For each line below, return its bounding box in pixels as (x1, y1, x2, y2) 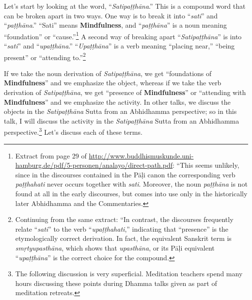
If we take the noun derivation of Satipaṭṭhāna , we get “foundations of (4, 68, 212, 78)
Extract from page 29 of (15, 150, 87, 160)
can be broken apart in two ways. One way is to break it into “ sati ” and (4, 10, 218, 20)
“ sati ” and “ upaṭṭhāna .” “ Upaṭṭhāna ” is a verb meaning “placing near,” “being (4, 41, 235, 51)
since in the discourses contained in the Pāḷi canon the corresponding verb (15, 169, 236, 179)
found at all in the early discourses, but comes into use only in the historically (15, 189, 248, 199)
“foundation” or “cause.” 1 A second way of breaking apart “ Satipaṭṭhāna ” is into (4, 30, 242, 41)
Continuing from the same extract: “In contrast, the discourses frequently (15, 214, 234, 224)
